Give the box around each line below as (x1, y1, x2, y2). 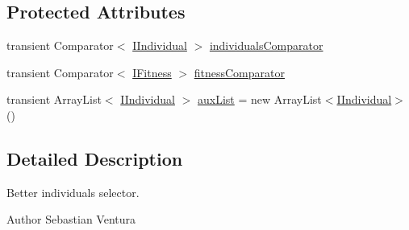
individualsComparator (209, 37, 323, 54)
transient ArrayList (6, 91, 102, 108)
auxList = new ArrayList (197, 91, 322, 108)
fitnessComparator (194, 64, 285, 80)
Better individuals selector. (6, 183, 140, 200)
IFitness (132, 64, 172, 80)
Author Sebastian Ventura (6, 211, 136, 228)
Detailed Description (6, 146, 183, 170)
